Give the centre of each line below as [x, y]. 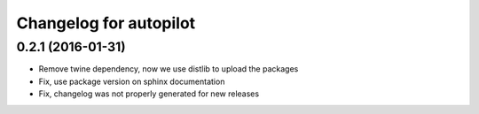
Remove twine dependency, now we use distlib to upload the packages [169, 69]
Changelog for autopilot [106, 23]
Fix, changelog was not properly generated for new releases [149, 94]
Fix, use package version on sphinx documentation [132, 81]
